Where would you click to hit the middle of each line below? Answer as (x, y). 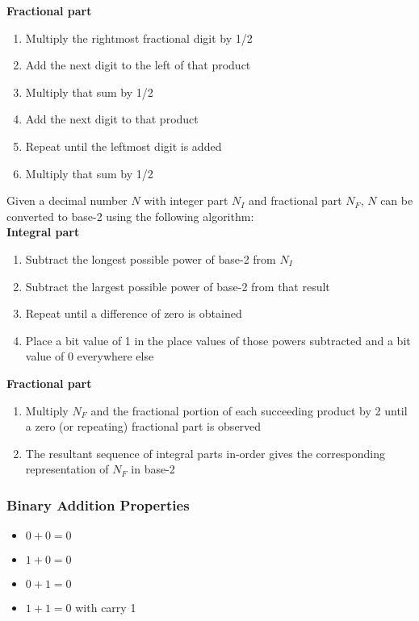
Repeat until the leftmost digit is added (124, 146)
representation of (67, 469)
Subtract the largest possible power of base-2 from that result (178, 286)
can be (397, 200)
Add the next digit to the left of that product (138, 65)
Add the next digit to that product (112, 119)
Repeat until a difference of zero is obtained (134, 313)
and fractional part (295, 200)
